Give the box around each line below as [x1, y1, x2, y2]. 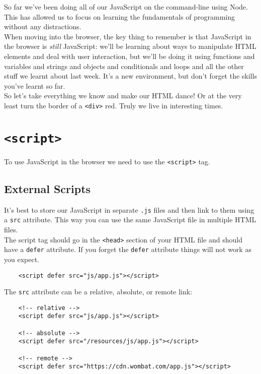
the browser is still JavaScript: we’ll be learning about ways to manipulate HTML [4, 41, 256, 51]
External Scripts [4, 180, 91, 196]
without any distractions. [4, 21, 81, 32]
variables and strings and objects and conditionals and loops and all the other [4, 60, 244, 71]
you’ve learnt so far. [4, 80, 65, 91]
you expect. [4, 254, 39, 264]
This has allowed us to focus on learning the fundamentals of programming [4, 11, 235, 22]
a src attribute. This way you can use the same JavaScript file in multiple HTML [4, 214, 256, 225]
